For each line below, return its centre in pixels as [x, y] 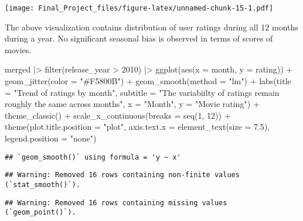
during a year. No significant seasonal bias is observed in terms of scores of [139, 38]
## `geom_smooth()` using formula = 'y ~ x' [93, 157]
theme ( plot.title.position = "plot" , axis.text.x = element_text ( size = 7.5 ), [137, 127]
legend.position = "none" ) [51, 138]
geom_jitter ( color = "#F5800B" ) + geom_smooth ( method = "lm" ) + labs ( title [148, 81]
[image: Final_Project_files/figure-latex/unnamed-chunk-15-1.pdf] [139, 8]
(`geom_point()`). [40, 213]
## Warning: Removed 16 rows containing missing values [116, 203]
